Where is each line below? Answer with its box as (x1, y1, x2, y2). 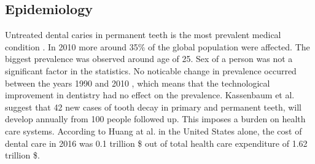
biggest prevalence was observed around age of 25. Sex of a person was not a (5, 52, 293, 65)
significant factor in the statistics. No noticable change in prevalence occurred (5, 64, 297, 77)
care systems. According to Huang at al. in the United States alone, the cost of (5, 124, 302, 137)
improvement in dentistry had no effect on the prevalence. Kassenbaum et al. (5, 88, 295, 101)
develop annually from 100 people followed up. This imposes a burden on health (5, 112, 306, 125)
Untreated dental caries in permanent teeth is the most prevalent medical (5, 28, 281, 41)
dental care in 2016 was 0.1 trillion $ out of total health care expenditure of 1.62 (5, 136, 308, 149)
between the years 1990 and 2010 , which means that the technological (5, 76, 270, 89)
